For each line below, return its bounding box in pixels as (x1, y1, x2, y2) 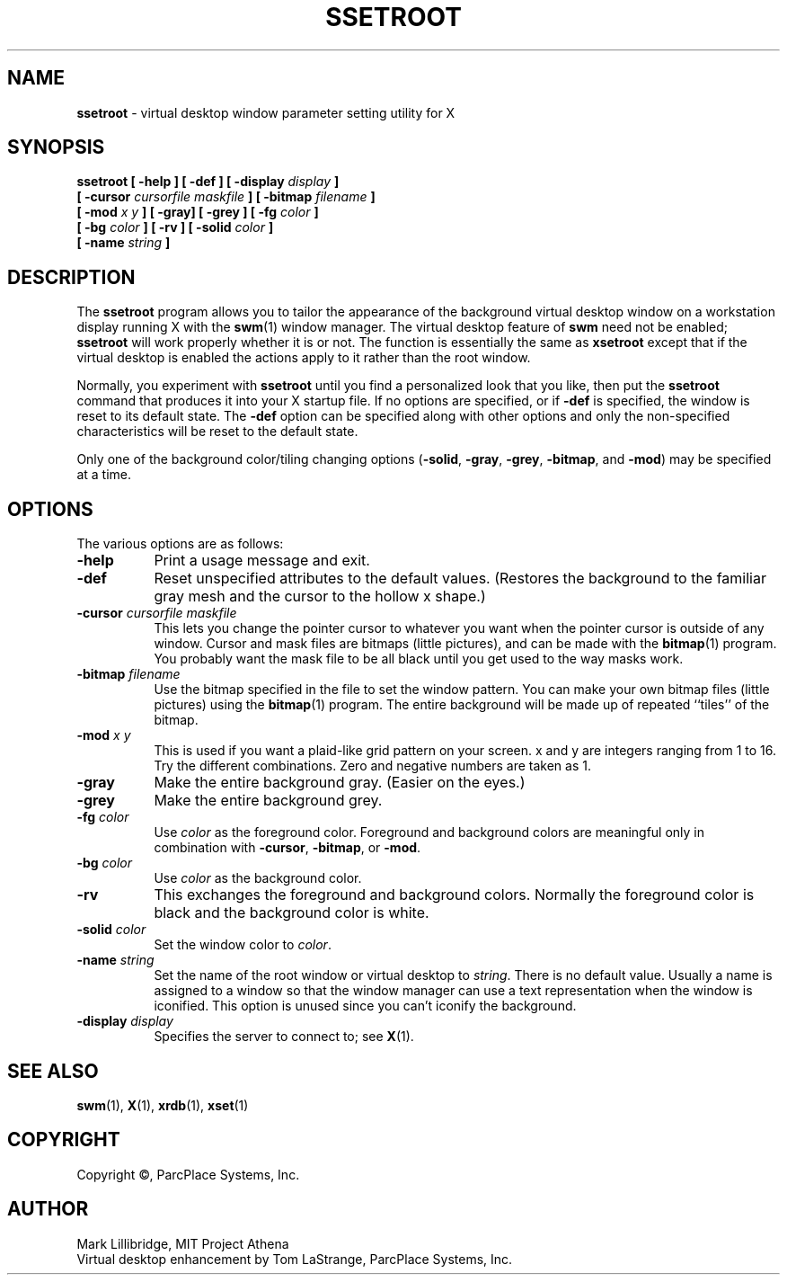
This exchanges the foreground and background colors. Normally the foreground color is (154, 886, 755, 904)
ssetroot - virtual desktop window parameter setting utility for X (76, 104, 455, 120)
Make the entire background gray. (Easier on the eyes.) (154, 773, 526, 792)
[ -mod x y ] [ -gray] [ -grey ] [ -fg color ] (76, 204, 319, 220)
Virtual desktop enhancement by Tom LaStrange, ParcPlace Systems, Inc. (76, 1251, 513, 1267)
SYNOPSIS (7, 136, 105, 159)
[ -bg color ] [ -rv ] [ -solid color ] (76, 219, 274, 236)
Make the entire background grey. (154, 791, 383, 810)
